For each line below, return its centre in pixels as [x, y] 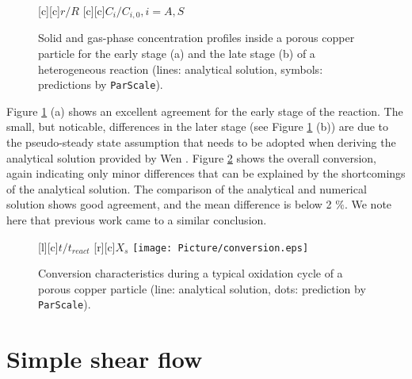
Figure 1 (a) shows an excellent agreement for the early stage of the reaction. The [205, 111]
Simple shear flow [105, 359]
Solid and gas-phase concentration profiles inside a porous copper [196, 38]
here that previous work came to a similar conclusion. [137, 220]
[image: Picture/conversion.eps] [221, 248]
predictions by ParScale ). [101, 84]
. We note [368, 204]
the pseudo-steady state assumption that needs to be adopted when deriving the [201, 142]
